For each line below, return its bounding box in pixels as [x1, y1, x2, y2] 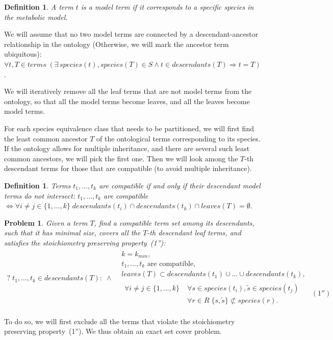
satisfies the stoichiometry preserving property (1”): [4, 237, 166, 248]
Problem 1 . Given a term [4, 217, 88, 228]
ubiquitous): [4, 48, 42, 59]
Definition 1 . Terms [4, 180, 71, 190]
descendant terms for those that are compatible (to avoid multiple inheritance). [4, 163, 252, 174]
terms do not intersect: [4, 190, 75, 201]
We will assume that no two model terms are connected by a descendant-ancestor [4, 29, 259, 39]
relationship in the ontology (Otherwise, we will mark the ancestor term [4, 38, 229, 49]
